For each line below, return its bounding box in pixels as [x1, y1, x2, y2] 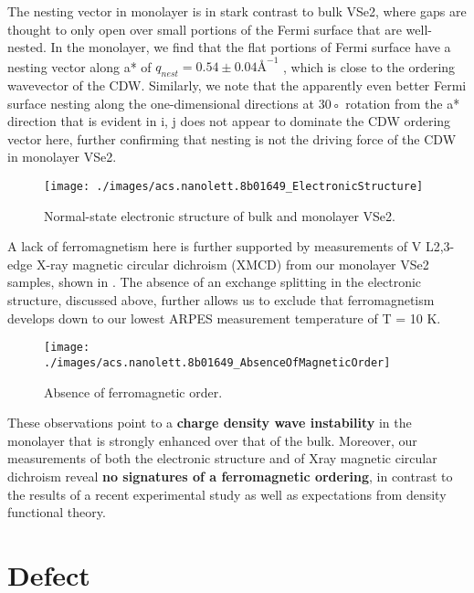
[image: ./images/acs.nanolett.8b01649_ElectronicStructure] [44, 180, 424, 194]
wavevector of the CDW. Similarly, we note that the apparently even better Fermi [7, 76, 467, 95]
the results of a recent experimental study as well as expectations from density [7, 484, 447, 503]
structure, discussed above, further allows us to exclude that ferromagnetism [7, 291, 435, 310]
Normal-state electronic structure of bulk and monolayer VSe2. [44, 206, 395, 225]
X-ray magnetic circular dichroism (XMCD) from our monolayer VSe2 [36, 254, 429, 273]
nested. [7, 37, 47, 57]
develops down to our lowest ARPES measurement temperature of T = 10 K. [7, 308, 441, 327]
